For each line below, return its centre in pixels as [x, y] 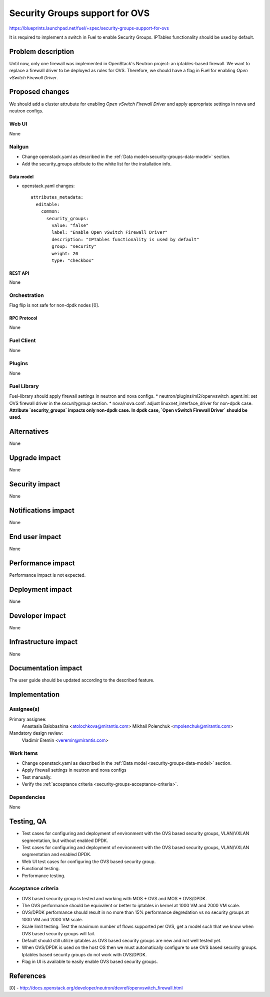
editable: [48, 204]
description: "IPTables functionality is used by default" [125, 239]
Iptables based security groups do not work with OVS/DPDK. [84, 954]
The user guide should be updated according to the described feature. [82, 680]
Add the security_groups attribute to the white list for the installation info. [97, 163]
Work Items [23, 753]
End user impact [35, 537]
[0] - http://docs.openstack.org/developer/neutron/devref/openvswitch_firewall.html [96, 988]
